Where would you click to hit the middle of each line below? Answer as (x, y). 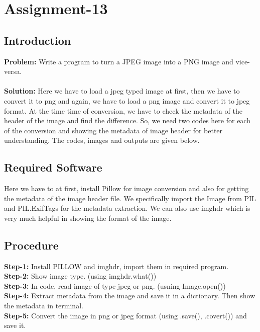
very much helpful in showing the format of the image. (88, 218)
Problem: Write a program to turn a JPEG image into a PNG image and (119, 61)
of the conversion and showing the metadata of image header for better (113, 130)
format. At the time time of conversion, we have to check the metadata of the (123, 110)
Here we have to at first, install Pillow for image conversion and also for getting (126, 188)
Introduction (38, 40)
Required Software (53, 167)
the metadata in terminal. (44, 306)
